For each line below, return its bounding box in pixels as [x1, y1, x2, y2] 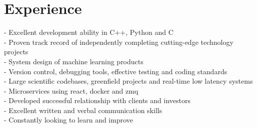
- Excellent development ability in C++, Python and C [4, 27, 173, 37]
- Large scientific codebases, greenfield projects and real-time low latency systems [4, 76, 253, 86]
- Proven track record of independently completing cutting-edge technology [4, 36, 233, 47]
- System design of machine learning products [4, 56, 143, 66]
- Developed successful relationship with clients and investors [4, 95, 190, 106]
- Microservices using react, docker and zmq [4, 85, 138, 96]
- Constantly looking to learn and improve [4, 115, 133, 125]
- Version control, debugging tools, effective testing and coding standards [4, 66, 227, 76]
